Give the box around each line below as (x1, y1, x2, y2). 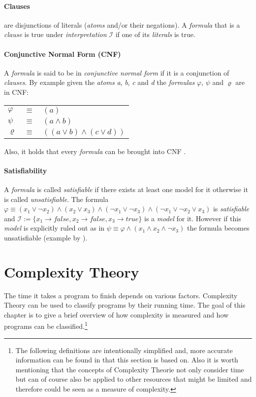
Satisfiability (4, 165, 47, 175)
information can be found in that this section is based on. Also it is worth (15, 355, 238, 365)
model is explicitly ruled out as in (4, 223, 105, 233)
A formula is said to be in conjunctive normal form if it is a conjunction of (4, 67, 229, 78)
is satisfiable (213, 203, 250, 214)
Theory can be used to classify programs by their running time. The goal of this (4, 300, 246, 310)
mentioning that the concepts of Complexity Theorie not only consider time (15, 364, 244, 374)
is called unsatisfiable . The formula (4, 194, 109, 204)
